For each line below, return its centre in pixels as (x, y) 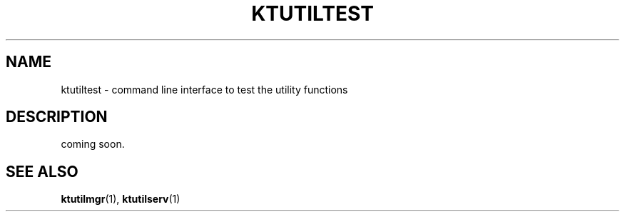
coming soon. (93, 144)
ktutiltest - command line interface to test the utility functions (204, 89)
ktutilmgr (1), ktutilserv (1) (121, 199)
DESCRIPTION (57, 117)
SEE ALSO (42, 171)
